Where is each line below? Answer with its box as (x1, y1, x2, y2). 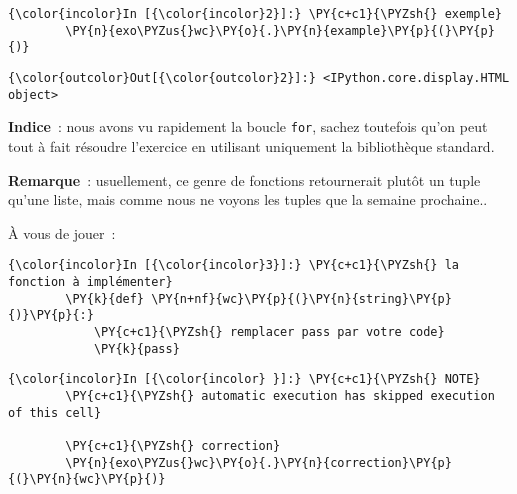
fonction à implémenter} (8, 274, 173, 289)
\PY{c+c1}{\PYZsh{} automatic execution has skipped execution (65, 388, 495, 403)
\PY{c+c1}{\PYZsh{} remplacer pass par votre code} (93, 324, 445, 339)
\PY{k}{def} (65, 291, 145, 306)
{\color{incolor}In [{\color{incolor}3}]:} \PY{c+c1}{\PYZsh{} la (8, 258, 460, 273)
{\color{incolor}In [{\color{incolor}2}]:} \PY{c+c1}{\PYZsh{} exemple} (8, 7, 502, 21)
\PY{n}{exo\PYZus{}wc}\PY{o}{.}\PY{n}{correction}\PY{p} (65, 455, 452, 470)
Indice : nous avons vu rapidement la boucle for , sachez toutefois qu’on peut (8, 116, 488, 137)
